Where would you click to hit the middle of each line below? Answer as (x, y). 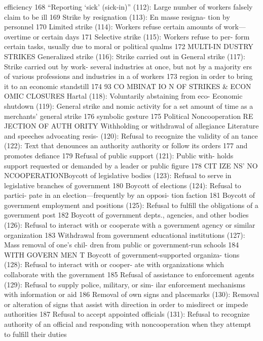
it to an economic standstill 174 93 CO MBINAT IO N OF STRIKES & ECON (128, 86)
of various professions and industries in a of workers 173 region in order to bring (128, 76)
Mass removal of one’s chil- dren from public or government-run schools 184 (122, 245)
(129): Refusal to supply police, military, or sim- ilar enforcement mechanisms (125, 284)
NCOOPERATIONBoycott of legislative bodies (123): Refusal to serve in (118, 175)
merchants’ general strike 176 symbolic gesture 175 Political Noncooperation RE (129, 116)
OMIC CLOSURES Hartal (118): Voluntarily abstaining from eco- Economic (123, 96)
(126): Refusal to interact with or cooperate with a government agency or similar (130, 225)
